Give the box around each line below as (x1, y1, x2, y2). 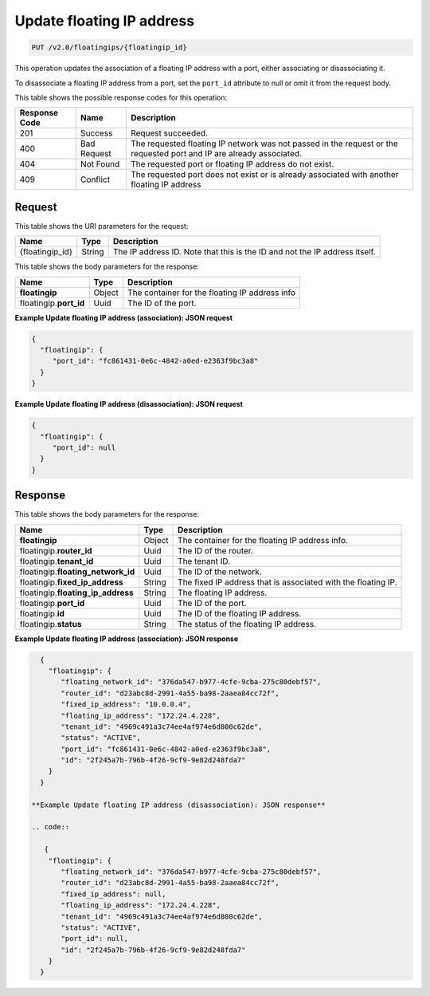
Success (80, 128, 113, 139)
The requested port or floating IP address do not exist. (130, 159, 334, 170)
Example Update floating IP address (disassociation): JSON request (14, 400, 243, 409)
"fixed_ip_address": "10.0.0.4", (61, 700, 191, 709)
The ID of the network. (178, 566, 262, 577)
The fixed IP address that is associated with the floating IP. (178, 577, 397, 588)
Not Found (80, 159, 120, 170)
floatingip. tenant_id (19, 555, 94, 566)
